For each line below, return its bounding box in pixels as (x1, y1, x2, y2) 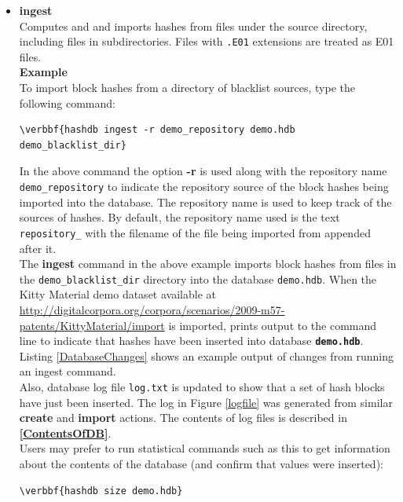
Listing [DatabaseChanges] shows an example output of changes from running (19, 347, 394, 364)
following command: (19, 94, 115, 111)
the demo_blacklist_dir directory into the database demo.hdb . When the (19, 270, 377, 287)
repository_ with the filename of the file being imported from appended (19, 224, 371, 240)
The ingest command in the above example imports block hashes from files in (19, 255, 397, 272)
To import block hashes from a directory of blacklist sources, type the (19, 79, 355, 96)
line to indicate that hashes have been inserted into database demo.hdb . (19, 332, 364, 349)
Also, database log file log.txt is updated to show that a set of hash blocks (19, 378, 385, 394)
